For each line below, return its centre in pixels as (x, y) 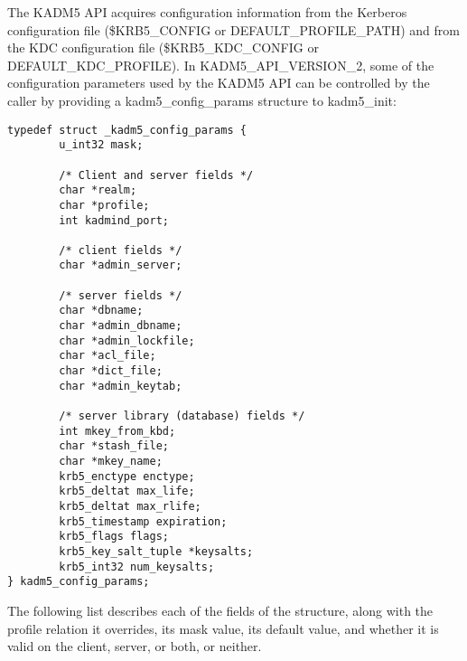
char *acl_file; (107, 356)
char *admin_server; (121, 265)
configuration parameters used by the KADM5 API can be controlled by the (219, 83)
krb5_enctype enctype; (127, 476)
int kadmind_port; (114, 220)
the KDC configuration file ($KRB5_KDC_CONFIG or (163, 47)
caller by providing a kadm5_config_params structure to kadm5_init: (202, 100)
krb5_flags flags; (114, 537)
